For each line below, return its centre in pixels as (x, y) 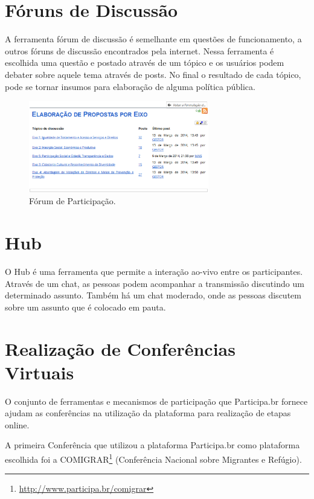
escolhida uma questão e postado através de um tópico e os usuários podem (145, 63)
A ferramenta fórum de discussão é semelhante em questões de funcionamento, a (153, 39)
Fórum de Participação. (72, 201)
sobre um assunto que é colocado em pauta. (85, 307)
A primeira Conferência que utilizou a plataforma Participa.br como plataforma (152, 445)
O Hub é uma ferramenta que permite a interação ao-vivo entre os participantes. (154, 271)
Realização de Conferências (120, 348)
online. (17, 424)
